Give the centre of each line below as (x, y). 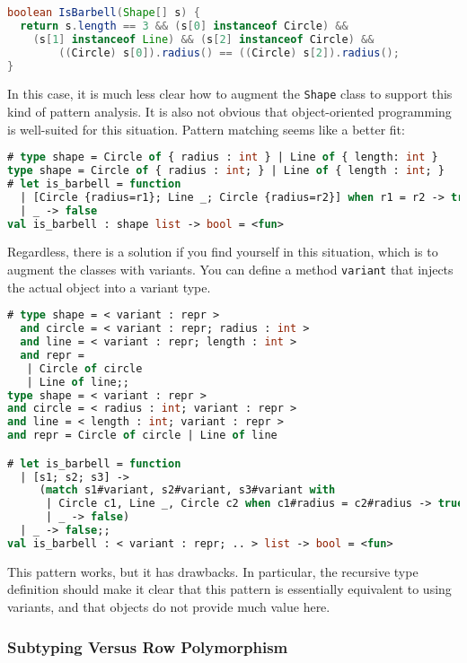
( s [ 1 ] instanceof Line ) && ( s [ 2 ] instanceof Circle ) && (203, 39)
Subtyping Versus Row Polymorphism (148, 646)
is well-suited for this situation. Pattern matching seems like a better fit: (206, 129)
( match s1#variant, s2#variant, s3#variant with (187, 490)
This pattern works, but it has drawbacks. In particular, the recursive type (213, 571)
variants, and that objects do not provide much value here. (169, 607)
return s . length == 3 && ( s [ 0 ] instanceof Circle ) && (184, 26)
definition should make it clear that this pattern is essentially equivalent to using (229, 589)
